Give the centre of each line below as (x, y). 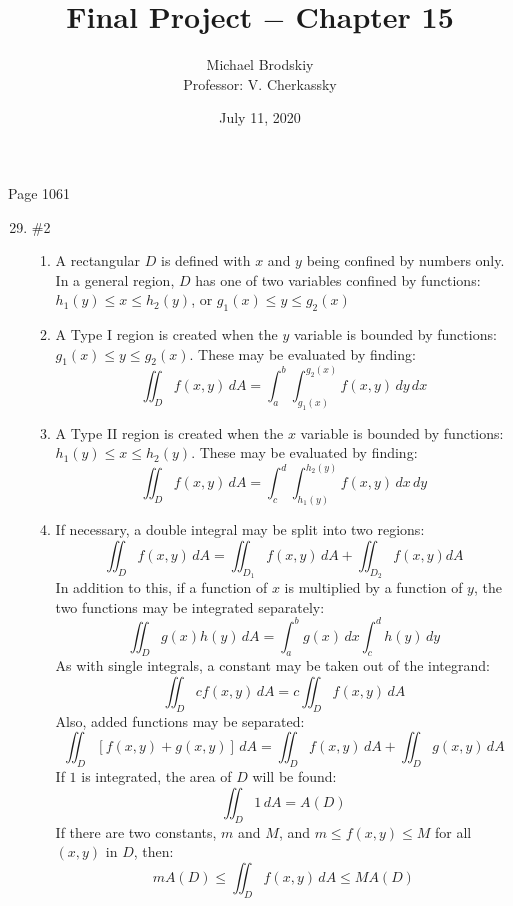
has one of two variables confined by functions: (338, 279)
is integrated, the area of (156, 776)
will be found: (294, 776)
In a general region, (115, 279)
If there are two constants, (136, 831)
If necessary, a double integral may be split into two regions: (240, 529)
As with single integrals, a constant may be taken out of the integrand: (272, 665)
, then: (153, 851)
